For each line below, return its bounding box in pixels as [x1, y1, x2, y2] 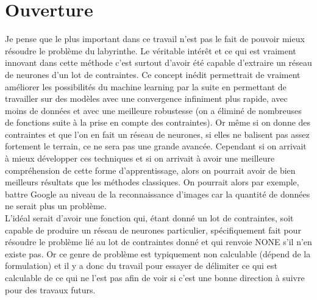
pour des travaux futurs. [5, 283, 96, 296]
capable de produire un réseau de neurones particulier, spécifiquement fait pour [5, 223, 301, 236]
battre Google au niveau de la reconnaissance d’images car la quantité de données [5, 187, 310, 200]
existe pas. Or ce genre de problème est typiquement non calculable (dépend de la [5, 247, 311, 260]
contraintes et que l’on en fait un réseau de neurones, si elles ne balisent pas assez [5, 127, 310, 140]
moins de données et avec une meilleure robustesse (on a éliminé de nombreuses [5, 104, 302, 116]
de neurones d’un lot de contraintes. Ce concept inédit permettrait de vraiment [5, 68, 301, 80]
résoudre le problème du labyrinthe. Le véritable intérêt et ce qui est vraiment [5, 44, 296, 57]
